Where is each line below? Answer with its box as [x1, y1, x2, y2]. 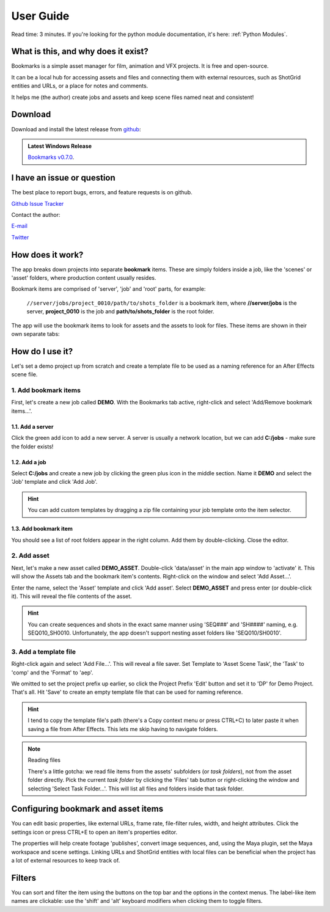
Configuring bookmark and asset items [11, 804, 164, 814]
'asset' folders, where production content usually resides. [11, 274, 156, 282]
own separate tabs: [11, 330, 61, 338]
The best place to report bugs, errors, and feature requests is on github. [11, 189, 193, 196]
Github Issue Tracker [11, 200, 64, 207]
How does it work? [11, 249, 84, 260]
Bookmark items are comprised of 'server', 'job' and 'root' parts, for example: [11, 285, 206, 293]
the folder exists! [11, 443, 54, 450]
